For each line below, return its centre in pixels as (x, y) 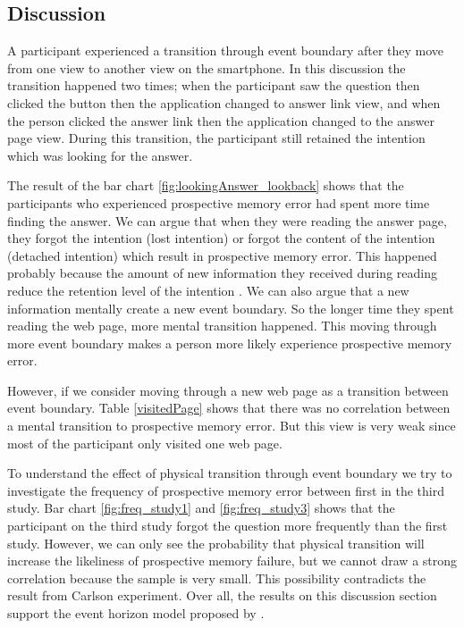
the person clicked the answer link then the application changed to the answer (221, 120)
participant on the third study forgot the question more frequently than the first (228, 526)
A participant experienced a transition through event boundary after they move (226, 50)
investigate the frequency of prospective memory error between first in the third (226, 490)
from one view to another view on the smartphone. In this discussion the (207, 67)
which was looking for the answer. (100, 155)
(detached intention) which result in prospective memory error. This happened (222, 255)
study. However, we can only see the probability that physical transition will (216, 543)
